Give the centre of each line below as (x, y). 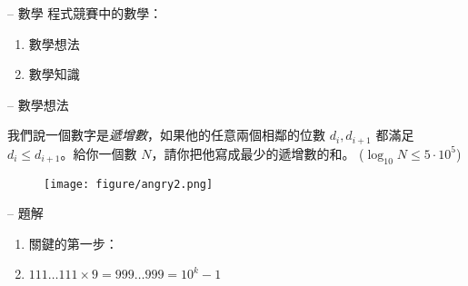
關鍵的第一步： (73, 243)
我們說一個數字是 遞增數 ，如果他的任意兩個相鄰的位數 (166, 135)
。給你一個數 (99, 153)
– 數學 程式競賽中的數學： (85, 13)
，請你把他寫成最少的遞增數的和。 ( (258, 153)
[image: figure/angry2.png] (129, 184)
